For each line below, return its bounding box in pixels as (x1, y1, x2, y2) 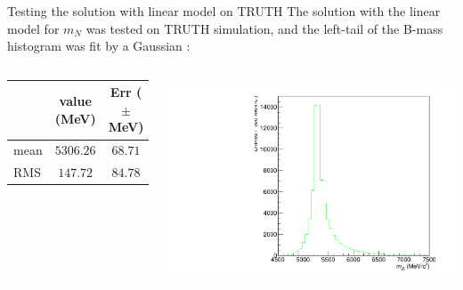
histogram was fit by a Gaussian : (7, 36, 191, 55)
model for (7, 19, 60, 37)
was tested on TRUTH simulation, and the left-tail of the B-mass (85, 19, 443, 37)
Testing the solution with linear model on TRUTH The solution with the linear (7, 2, 441, 20)
